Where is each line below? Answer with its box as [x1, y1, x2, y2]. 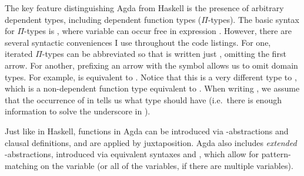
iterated [5, 48, 33, 60]
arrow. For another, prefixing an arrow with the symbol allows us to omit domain [5, 59, 298, 71]
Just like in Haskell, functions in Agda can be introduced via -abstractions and [5, 124, 289, 137]
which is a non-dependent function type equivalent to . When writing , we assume [5, 82, 300, 94]
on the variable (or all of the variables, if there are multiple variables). [41, 159, 293, 171]
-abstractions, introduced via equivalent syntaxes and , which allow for [5, 148, 259, 160]
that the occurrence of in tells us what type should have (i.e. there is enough [5, 93, 282, 106]
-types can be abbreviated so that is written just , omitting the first [42, 48, 286, 60]
